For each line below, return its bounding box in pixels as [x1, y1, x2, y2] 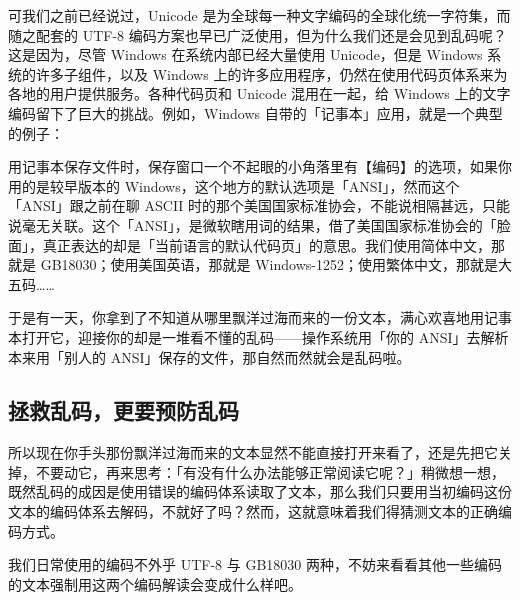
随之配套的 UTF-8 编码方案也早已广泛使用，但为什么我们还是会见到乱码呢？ [8, 24, 507, 45]
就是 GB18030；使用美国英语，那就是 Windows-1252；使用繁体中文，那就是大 [8, 254, 512, 275]
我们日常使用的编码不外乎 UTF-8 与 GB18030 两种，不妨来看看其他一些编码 [8, 554, 502, 575]
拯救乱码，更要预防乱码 [8, 395, 239, 426]
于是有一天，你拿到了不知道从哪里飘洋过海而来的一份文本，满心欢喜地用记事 [8, 307, 512, 328]
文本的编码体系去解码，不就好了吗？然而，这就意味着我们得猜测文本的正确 [8, 501, 498, 522]
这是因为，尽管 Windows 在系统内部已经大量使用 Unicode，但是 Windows [8, 44, 483, 65]
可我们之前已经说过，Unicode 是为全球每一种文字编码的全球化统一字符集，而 [8, 5, 511, 25]
